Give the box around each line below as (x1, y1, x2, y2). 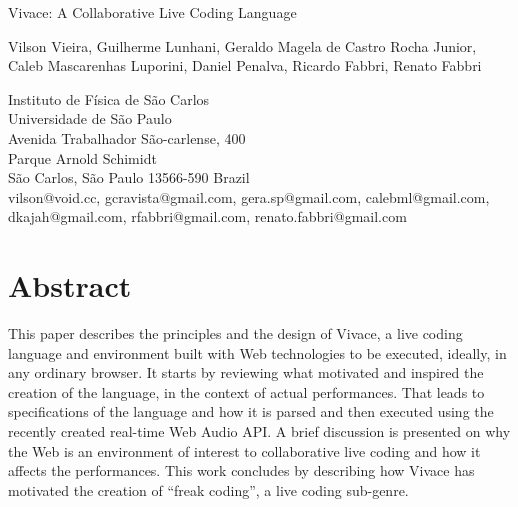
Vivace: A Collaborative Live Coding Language (8, 2, 297, 22)
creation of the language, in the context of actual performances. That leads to (8, 381, 485, 402)
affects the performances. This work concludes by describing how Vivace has (8, 460, 475, 481)
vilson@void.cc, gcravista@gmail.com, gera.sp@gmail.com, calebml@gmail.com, (8, 186, 490, 207)
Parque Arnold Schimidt (8, 147, 157, 168)
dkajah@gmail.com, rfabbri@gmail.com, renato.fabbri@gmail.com (8, 206, 407, 227)
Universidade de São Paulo (8, 108, 172, 129)
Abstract (8, 265, 132, 306)
